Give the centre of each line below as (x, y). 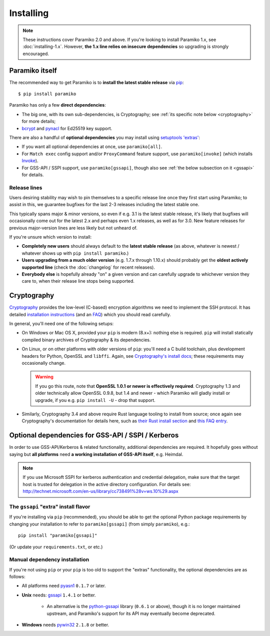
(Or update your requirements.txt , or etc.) (56, 547)
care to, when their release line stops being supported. (78, 281)
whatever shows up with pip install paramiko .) (75, 253)
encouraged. (36, 54)
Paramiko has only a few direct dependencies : (57, 105)
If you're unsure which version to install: (50, 237)
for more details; (39, 121)
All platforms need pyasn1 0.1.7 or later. (64, 586)
